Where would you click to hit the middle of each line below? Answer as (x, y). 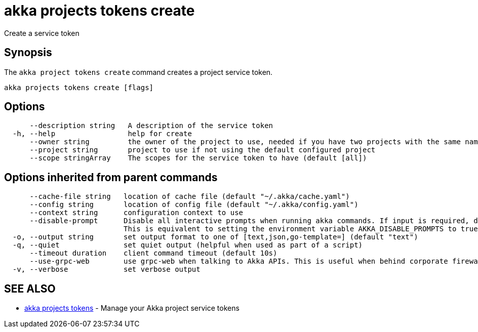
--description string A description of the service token (151, 126)
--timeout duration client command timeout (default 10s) (153, 253)
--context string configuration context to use (136, 213)
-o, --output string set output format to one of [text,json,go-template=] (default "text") (215, 237)
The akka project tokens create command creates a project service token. (138, 72)
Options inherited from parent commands (111, 177)
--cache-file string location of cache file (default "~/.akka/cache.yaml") (190, 197)
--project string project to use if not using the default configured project (203, 150)
